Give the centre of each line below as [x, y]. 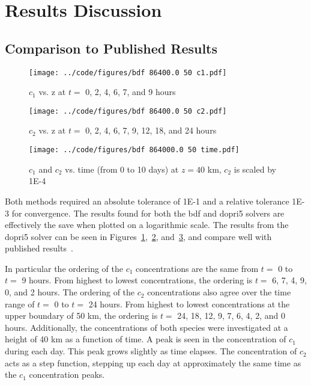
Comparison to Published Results [111, 48]
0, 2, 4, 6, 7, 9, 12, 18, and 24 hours [151, 130]
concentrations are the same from [197, 268]
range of [20, 303]
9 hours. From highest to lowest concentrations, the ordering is [137, 280]
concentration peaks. [67, 374]
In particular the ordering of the [64, 268]
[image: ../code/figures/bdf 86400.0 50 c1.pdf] [128, 72]
